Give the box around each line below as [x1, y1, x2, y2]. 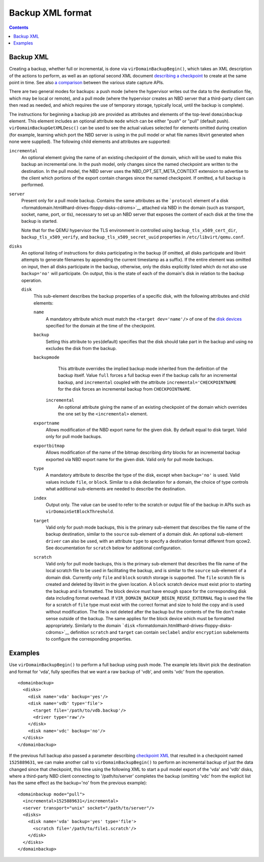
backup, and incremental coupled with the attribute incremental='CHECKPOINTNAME [58, 379, 237, 385]
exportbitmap [33, 443, 65, 448]
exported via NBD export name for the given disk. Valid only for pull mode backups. [45, 456, 214, 462]
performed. [21, 182, 44, 188]
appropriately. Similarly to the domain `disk [45, 622, 135, 629]
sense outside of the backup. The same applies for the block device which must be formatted [45, 616, 234, 622]
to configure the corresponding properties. [45, 636, 132, 642]
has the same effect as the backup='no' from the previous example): [9, 780, 147, 786]
